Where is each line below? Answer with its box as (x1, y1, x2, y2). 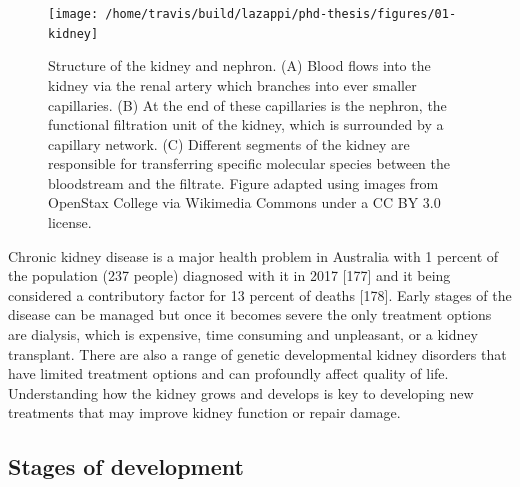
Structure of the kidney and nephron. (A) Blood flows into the (48, 55, 431, 76)
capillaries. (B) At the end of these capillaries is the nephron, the (48, 94, 447, 115)
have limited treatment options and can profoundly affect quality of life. (8, 363, 449, 384)
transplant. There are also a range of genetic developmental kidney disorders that (8, 343, 507, 364)
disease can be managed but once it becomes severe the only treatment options (8, 304, 492, 325)
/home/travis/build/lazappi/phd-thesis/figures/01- (105, 7, 457, 21)
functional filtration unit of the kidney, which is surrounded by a (48, 114, 444, 135)
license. (48, 212, 92, 233)
